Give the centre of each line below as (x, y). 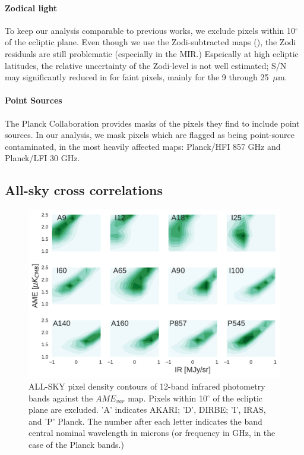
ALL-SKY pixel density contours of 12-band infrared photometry (147, 386)
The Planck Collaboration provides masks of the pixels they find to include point (152, 123)
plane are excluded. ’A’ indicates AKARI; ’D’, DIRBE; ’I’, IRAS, (147, 409)
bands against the (61, 398)
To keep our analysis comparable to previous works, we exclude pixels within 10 (150, 30)
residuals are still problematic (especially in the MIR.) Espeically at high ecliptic (152, 53)
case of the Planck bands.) (76, 444)
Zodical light (31, 7)
